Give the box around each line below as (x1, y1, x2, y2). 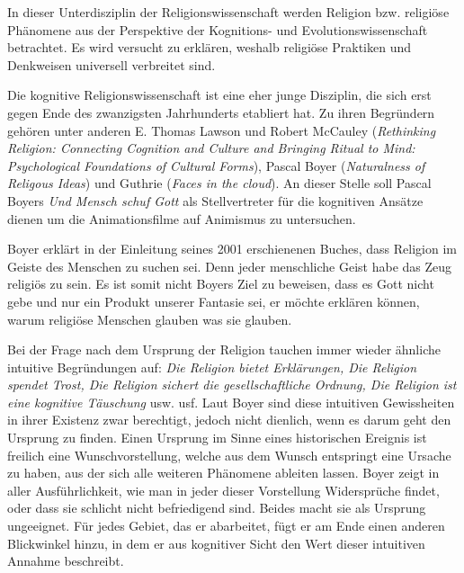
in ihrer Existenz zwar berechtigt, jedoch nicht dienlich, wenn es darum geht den (7, 410, 451, 429)
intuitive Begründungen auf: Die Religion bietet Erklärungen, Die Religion (7, 357, 417, 376)
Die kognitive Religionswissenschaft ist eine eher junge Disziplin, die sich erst (7, 85, 432, 104)
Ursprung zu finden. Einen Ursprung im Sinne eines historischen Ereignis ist (7, 428, 427, 447)
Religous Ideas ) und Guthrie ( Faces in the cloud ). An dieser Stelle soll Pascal (7, 174, 432, 192)
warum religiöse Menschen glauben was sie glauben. (7, 309, 292, 328)
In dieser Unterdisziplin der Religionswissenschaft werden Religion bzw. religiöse (7, 3, 450, 21)
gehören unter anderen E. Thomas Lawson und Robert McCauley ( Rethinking (7, 121, 436, 139)
